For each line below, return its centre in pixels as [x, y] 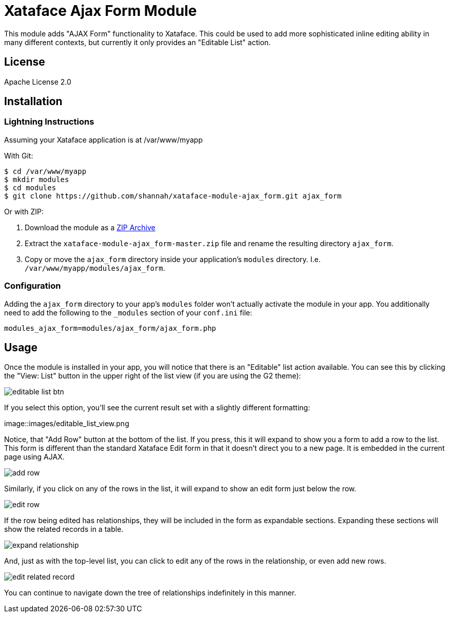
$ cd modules [30, 187]
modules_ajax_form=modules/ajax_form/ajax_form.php [110, 328]
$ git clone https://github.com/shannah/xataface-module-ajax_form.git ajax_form [173, 196]
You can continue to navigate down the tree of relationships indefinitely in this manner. [150, 593]
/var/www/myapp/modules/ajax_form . [95, 268]
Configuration [33, 286]
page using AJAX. [34, 457]
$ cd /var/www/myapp [45, 171]
